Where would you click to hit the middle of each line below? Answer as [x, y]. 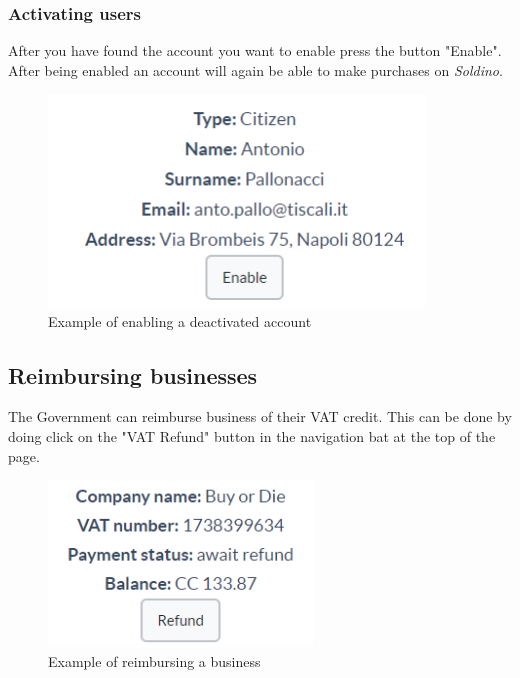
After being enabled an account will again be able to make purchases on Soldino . [255, 69]
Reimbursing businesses [133, 374]
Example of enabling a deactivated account [180, 320]
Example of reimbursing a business [154, 660]
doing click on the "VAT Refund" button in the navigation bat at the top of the [252, 435]
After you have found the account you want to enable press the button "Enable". [255, 50]
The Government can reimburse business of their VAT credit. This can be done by [260, 416]
